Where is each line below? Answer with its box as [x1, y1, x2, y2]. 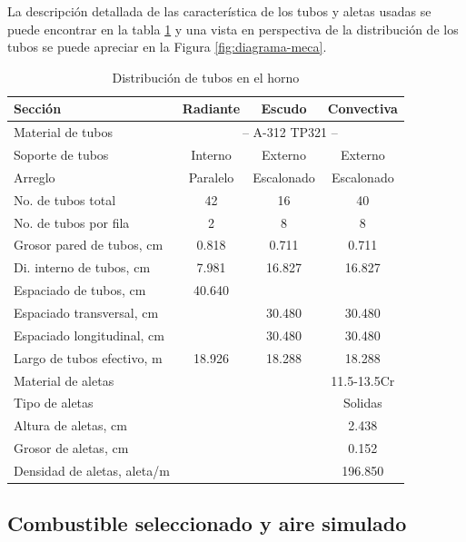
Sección [14, 99, 62, 118]
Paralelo [188, 167, 234, 186]
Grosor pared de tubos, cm [14, 235, 164, 254]
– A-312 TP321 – [242, 123, 338, 142]
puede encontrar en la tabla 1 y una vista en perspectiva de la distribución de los [7, 19, 459, 38]
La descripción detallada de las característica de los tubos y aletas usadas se [7, 2, 431, 20]
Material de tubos [14, 123, 114, 142]
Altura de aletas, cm [14, 416, 127, 435]
